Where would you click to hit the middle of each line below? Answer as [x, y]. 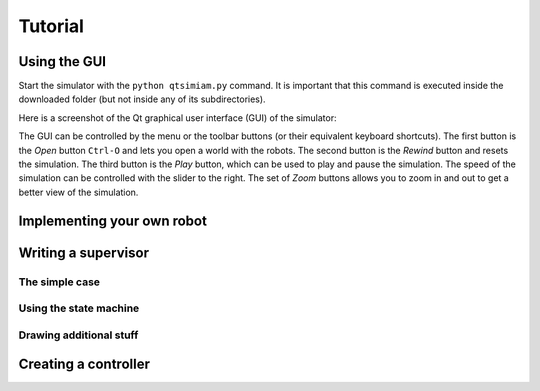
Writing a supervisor [84, 252]
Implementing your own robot [112, 220]
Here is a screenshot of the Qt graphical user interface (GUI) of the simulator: [177, 117]
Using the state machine [79, 308]
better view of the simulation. [78, 192]
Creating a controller [84, 364]
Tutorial [51, 26]
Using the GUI [62, 61]
